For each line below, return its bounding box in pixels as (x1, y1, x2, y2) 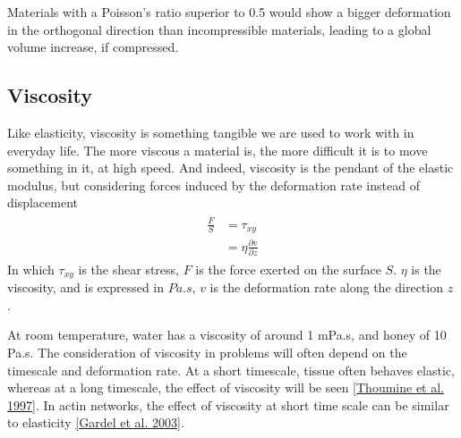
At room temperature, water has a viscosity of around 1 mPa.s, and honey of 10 (7, 325, 447, 344)
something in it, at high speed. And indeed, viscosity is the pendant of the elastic (7, 158, 454, 177)
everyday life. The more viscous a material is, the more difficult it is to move (7, 140, 428, 159)
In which (7, 259, 55, 278)
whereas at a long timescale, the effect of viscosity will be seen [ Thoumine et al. (7, 378, 445, 397)
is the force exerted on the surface (195, 259, 381, 278)
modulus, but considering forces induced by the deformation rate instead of (7, 175, 420, 194)
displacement (7, 193, 79, 212)
